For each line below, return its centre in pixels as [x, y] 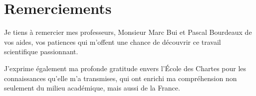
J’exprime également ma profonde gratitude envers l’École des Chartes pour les [125, 68]
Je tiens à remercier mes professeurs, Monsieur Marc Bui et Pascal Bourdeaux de [128, 32]
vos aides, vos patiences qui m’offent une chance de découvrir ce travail [113, 42]
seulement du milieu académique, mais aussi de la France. [92, 88]
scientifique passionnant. [41, 51]
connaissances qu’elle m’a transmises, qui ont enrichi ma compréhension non [121, 78]
